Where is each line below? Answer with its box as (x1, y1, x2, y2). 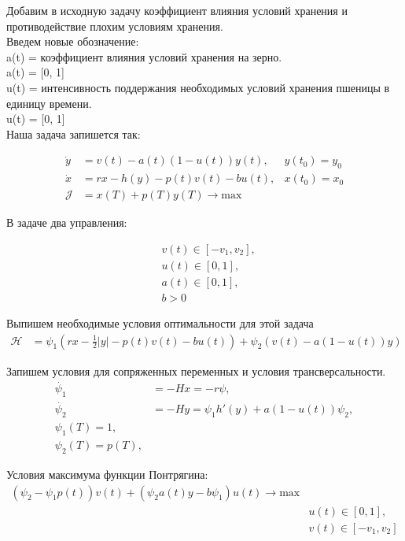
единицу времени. (6, 94, 92, 111)
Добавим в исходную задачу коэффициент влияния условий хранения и (6, 2, 348, 18)
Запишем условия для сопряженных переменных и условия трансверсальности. (6, 362, 386, 379)
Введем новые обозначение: (6, 33, 139, 50)
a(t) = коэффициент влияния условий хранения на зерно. (6, 48, 282, 65)
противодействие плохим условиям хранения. (6, 17, 223, 34)
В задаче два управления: (6, 214, 127, 231)
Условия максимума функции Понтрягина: (6, 465, 208, 482)
